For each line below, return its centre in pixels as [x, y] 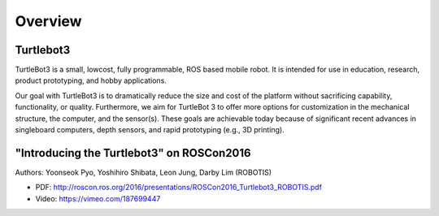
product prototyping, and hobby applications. [91, 80]
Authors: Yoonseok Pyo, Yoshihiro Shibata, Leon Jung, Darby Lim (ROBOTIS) [143, 172]
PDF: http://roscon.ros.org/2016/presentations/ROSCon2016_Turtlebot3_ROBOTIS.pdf [179, 188]
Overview [48, 21]
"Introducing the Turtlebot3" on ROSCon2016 [133, 153]
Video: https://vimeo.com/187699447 [98, 198]
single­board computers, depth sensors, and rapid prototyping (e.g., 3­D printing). [150, 130]
